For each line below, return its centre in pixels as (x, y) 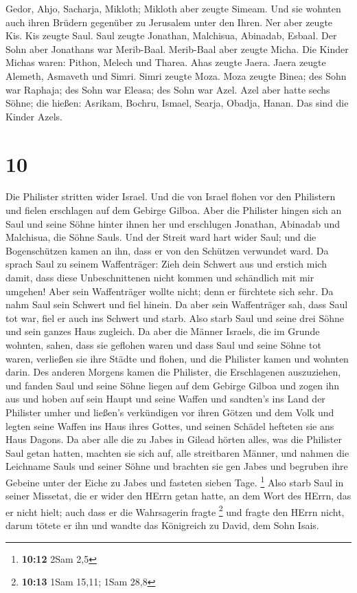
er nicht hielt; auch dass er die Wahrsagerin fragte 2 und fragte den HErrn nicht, (175, 510)
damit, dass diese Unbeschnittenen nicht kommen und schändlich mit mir (160, 278)
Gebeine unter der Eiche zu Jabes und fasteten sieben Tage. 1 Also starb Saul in (175, 481)
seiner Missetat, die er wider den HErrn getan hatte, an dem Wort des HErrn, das (178, 496)
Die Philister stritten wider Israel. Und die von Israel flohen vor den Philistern (171, 196)
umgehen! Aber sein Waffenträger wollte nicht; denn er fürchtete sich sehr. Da (170, 291)
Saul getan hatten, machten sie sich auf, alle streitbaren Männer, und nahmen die (177, 452)
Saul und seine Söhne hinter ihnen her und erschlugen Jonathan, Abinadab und (173, 223)
